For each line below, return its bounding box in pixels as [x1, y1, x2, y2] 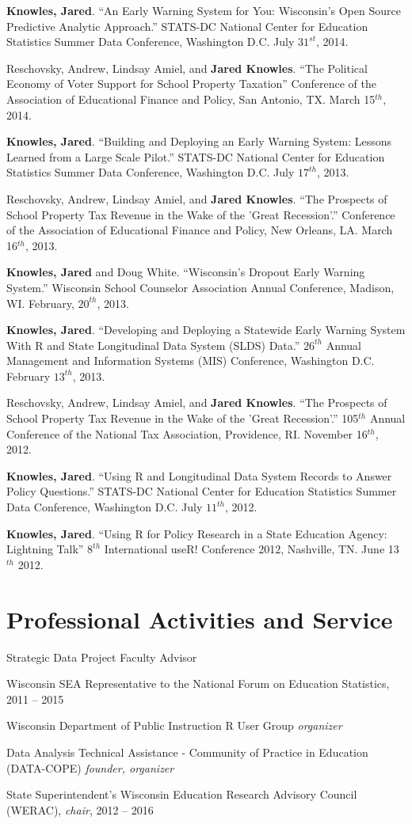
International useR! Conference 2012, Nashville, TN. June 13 [104, 541, 399, 557]
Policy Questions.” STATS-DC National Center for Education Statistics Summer [6, 483, 397, 499]
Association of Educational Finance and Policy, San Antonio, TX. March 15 [6, 90, 376, 107]
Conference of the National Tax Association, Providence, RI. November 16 [6, 425, 368, 442]
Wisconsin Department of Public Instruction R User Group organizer [6, 717, 342, 734]
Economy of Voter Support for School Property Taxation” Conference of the [6, 75, 376, 92]
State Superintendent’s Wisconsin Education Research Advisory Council [6, 786, 357, 803]
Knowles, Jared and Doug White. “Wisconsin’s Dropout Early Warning [6, 264, 365, 280]
